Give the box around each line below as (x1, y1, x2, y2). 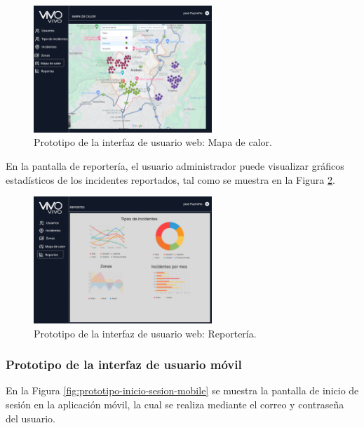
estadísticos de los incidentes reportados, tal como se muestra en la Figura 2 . (6, 172, 335, 187)
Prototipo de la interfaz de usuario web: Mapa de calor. (34, 135, 272, 149)
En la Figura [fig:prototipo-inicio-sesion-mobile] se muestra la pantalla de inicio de (6, 383, 359, 398)
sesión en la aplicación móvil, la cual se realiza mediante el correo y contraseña (6, 397, 344, 412)
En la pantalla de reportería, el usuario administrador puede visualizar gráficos (6, 159, 344, 173)
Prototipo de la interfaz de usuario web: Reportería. (34, 326, 257, 340)
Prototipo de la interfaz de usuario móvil (6, 356, 242, 373)
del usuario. (6, 410, 55, 425)
